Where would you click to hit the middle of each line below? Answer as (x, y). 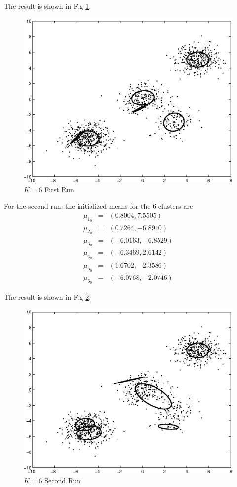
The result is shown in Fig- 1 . (48, 6)
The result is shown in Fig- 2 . (48, 297)
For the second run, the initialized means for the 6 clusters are (99, 206)
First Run (59, 189)
